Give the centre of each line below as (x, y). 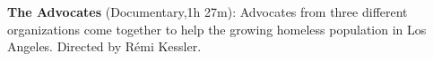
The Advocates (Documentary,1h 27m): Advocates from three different (208, 11)
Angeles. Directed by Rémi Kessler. (104, 46)
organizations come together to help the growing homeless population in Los (217, 29)
